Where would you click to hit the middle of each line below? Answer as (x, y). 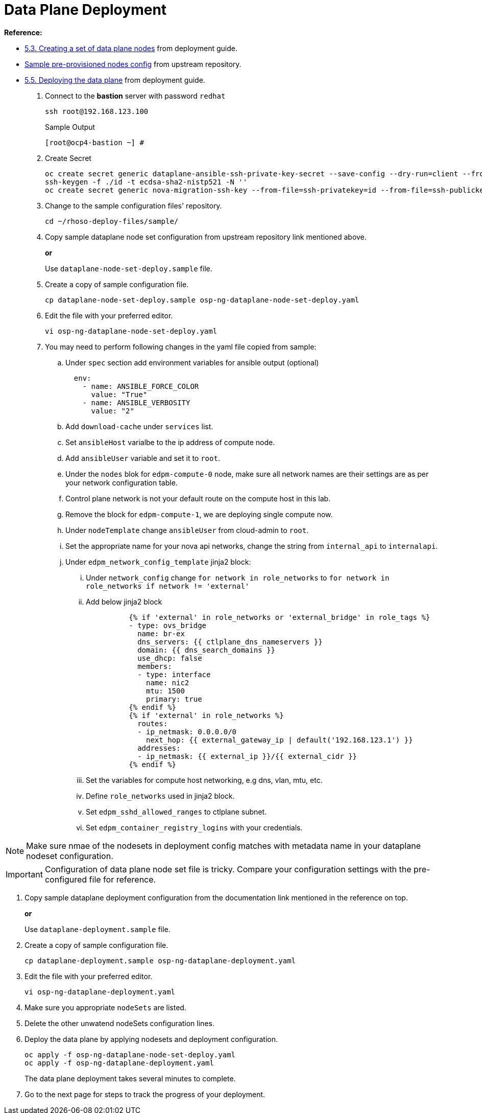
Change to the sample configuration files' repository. (134, 205)
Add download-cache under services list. (139, 426)
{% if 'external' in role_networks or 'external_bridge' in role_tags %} (280, 617)
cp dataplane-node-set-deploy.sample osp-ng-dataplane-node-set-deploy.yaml (202, 300)
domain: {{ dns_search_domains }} (206, 650)
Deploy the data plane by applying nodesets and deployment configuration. (151, 1039)
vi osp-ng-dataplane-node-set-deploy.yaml (131, 331)
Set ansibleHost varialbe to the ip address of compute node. (170, 442)
